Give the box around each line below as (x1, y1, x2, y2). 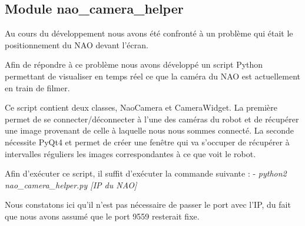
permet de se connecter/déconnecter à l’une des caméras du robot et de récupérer (5, 112, 299, 125)
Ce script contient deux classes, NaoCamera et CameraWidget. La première (5, 101, 278, 114)
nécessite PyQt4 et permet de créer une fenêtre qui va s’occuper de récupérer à (5, 135, 290, 148)
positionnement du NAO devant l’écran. (5, 38, 148, 51)
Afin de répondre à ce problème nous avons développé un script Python (5, 58, 263, 71)
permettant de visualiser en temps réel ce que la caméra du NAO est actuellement (5, 69, 301, 82)
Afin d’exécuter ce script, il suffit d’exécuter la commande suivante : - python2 (5, 167, 287, 180)
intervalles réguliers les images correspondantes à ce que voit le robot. (5, 147, 256, 159)
